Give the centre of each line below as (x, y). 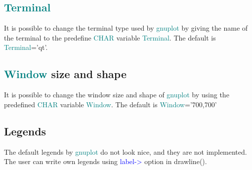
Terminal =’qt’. (26, 47)
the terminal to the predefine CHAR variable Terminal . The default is (110, 37)
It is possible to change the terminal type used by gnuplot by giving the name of (126, 28)
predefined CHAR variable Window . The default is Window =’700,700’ (110, 104)
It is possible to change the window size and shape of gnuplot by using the (117, 95)
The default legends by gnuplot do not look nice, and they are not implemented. (126, 151)
